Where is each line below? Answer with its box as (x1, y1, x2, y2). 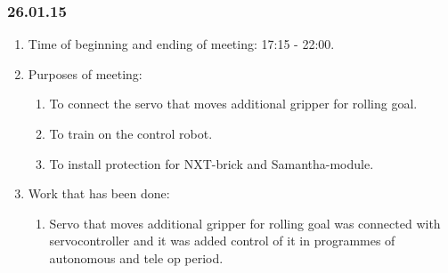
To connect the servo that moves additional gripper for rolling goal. (49, 94, 418, 113)
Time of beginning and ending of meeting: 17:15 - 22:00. (28, 35, 335, 53)
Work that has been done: (28, 184, 170, 203)
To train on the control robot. (49, 124, 213, 142)
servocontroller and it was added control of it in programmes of (49, 231, 395, 250)
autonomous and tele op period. (49, 248, 224, 267)
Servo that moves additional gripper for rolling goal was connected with (49, 213, 441, 232)
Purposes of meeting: (28, 64, 143, 83)
